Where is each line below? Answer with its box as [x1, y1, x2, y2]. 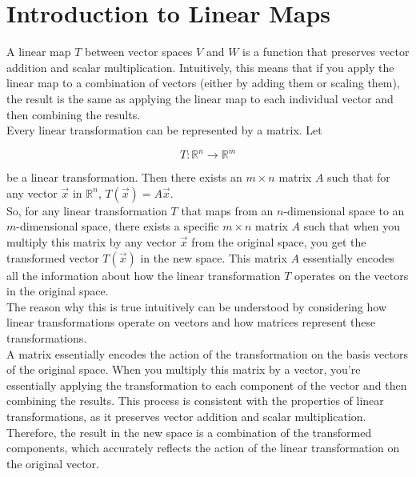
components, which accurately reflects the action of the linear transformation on [6, 439, 400, 456]
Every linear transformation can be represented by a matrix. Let [6, 122, 322, 138]
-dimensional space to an [283, 202, 405, 218]
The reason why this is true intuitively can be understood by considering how [6, 298, 387, 315]
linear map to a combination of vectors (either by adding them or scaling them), [6, 74, 400, 91]
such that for [327, 169, 390, 186]
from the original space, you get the [191, 233, 366, 250]
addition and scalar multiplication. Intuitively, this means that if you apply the [6, 58, 394, 75]
